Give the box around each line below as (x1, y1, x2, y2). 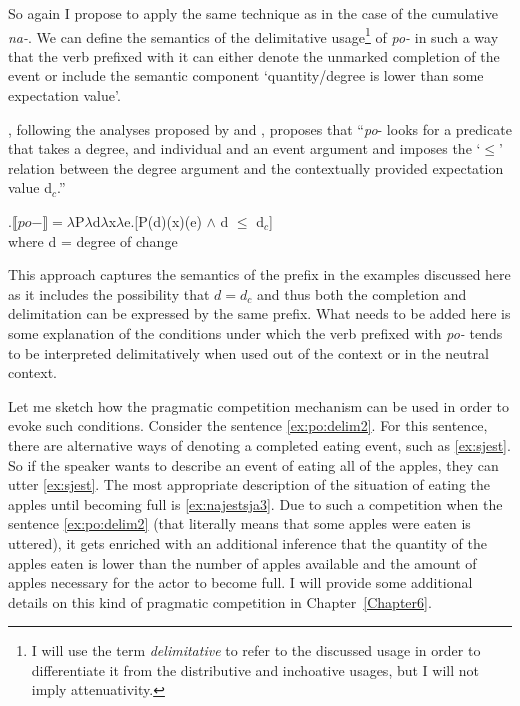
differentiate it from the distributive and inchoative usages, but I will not (31, 659, 479, 680)
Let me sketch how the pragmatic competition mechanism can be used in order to (8, 395, 509, 416)
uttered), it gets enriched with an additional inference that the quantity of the (8, 532, 487, 553)
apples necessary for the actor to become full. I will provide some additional (8, 572, 473, 593)
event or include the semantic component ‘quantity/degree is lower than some (8, 65, 484, 86)
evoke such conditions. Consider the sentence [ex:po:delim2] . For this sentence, (8, 415, 488, 436)
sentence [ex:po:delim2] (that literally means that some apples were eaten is (8, 513, 471, 534)
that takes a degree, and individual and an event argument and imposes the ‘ (8, 138, 481, 159)
